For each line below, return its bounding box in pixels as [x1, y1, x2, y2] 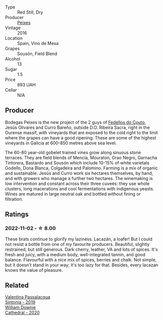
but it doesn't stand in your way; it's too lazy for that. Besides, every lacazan [5, 262, 159, 268]
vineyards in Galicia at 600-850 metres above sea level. [5, 140, 117, 146]
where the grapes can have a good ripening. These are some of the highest [5, 135, 157, 140]
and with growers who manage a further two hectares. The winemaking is [5, 175, 153, 181]
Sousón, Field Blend [17, 51, 57, 57]
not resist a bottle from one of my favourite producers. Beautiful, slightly [5, 241, 150, 247]
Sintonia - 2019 [5, 300, 36, 305]
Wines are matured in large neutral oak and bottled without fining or [5, 191, 141, 197]
